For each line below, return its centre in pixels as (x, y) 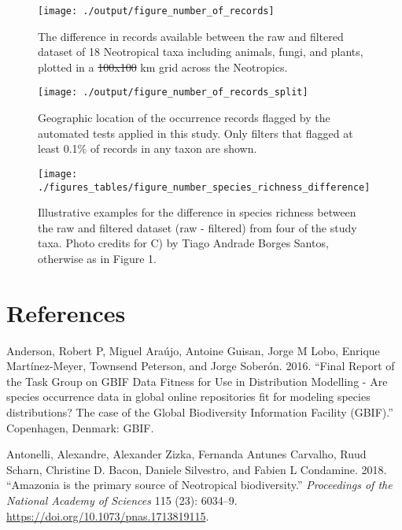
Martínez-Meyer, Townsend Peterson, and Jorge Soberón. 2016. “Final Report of (201, 366)
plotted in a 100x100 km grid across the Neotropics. (163, 67)
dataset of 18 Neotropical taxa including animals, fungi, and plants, (201, 52)
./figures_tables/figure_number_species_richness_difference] (204, 187)
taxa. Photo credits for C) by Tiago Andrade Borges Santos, (183, 243)
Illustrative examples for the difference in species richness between (197, 212)
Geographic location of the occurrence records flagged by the (184, 118)
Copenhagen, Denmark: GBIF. (80, 427)
